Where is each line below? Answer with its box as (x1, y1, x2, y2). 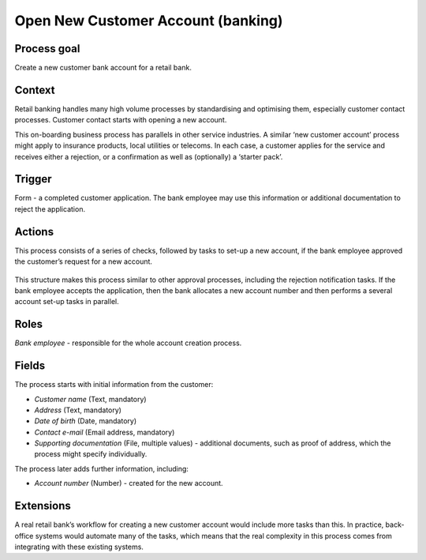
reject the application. (14, 204, 86, 213)
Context (14, 83, 55, 96)
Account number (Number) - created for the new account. (34, 479, 224, 488)
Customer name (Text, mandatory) (34, 394, 147, 404)
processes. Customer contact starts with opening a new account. (14, 115, 227, 125)
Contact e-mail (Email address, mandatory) (34, 427, 175, 437)
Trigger (14, 172, 52, 186)
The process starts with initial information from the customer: (14, 380, 214, 389)
